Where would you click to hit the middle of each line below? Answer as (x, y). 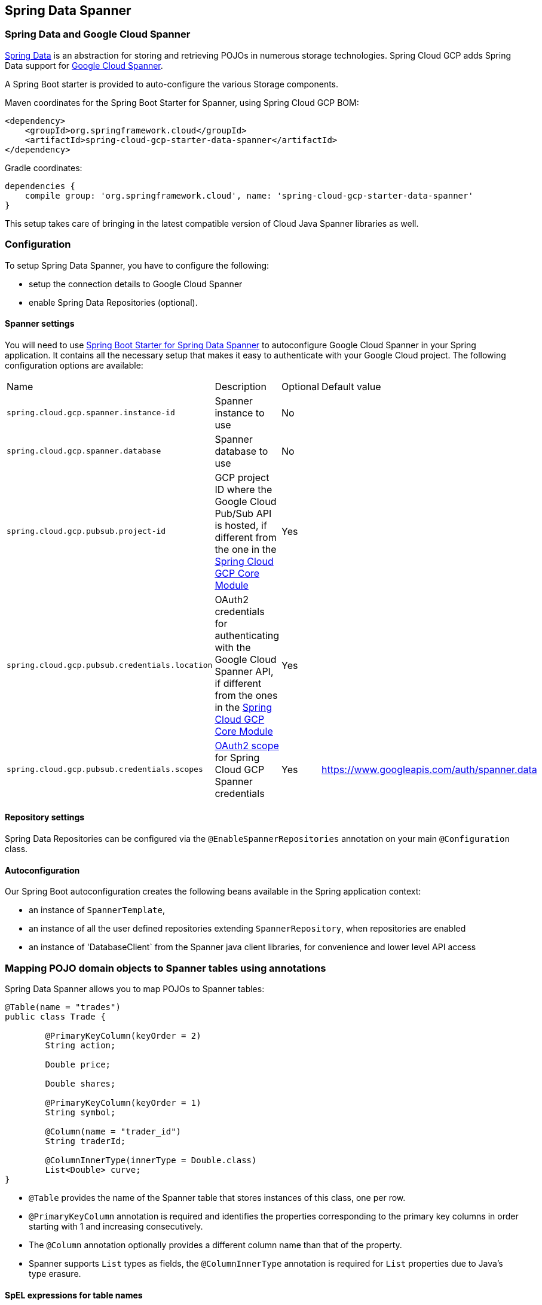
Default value (351, 386)
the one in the (246, 549)
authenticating (247, 635)
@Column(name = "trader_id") (113, 1131)
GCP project (242, 477)
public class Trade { (55, 1016)
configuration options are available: (74, 365)
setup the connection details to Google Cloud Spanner (136, 284)
